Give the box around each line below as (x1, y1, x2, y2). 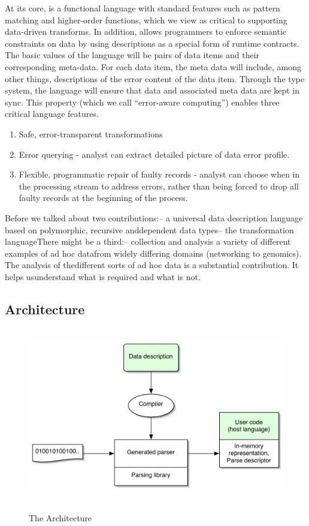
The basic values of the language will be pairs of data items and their (5, 49, 260, 61)
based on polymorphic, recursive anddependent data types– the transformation (5, 223, 294, 236)
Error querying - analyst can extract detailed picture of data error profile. (19, 148, 290, 160)
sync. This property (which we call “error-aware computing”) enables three (5, 95, 280, 108)
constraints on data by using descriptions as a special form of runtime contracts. (5, 37, 299, 49)
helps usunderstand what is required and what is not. (5, 270, 201, 282)
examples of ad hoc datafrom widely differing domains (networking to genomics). (5, 247, 302, 259)
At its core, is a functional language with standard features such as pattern (5, 2, 280, 14)
